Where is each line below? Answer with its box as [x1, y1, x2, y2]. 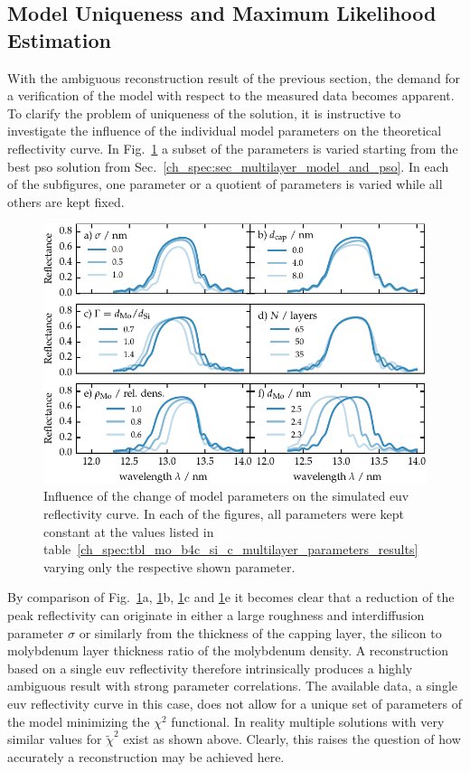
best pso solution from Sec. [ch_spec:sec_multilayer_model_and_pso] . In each [7, 156, 449, 175]
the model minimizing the [7, 711, 150, 730]
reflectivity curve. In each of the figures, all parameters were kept [43, 504, 404, 523]
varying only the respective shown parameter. [43, 557, 296, 576]
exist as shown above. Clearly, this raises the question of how [123, 730, 461, 748]
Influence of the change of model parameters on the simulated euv [43, 486, 409, 505]
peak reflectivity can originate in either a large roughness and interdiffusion [7, 606, 425, 625]
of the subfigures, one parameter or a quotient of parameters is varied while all [7, 174, 443, 193]
